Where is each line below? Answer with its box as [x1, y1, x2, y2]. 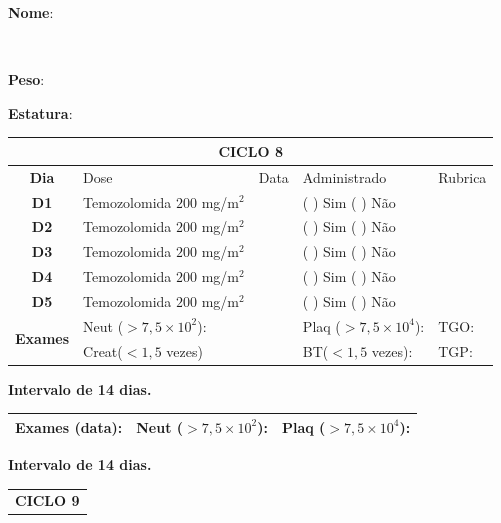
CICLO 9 [15, 490, 80, 511]
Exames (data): [15, 416, 123, 437]
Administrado [302, 166, 387, 187]
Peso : [8, 69, 45, 90]
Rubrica [438, 166, 487, 187]
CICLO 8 [218, 140, 283, 161]
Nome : [8, 2, 54, 22]
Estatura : [8, 102, 73, 123]
